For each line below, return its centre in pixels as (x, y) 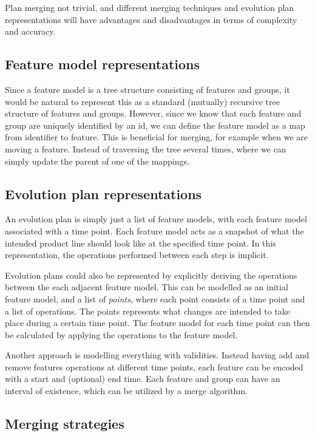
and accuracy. (30, 31)
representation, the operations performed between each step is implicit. (137, 255)
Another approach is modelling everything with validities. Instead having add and (157, 355)
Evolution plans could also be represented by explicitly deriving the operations (151, 275)
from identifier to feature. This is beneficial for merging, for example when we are (156, 137)
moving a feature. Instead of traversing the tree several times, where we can (146, 148)
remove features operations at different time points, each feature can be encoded (154, 366)
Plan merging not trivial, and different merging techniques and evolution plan (150, 7)
